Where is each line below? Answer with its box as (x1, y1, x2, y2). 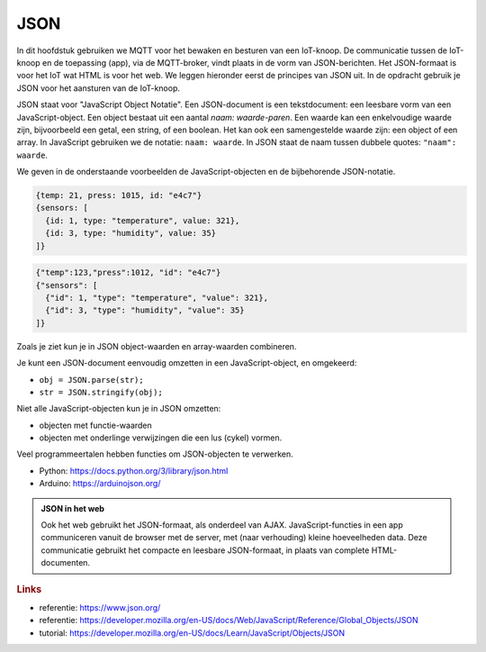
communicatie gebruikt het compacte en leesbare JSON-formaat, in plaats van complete (40, 545, 370, 556)
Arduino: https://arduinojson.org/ (39, 478, 161, 489)
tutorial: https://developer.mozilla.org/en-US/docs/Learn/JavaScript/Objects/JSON (39, 627, 346, 638)
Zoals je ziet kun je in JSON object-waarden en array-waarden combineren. (16, 340, 297, 351)
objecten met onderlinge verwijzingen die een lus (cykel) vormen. (39, 432, 283, 443)
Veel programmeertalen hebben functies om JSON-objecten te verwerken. (16, 448, 294, 459)
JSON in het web (40, 503, 105, 513)
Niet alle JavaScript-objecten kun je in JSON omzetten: (16, 403, 221, 414)
